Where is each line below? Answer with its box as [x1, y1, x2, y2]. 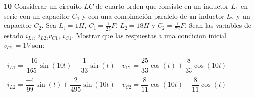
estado [4, 30, 23, 40]
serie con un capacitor [4, 10, 70, 21]
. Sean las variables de [184, 20, 252, 30]
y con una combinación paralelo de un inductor [82, 10, 224, 21]
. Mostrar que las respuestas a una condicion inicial [72, 30, 227, 40]
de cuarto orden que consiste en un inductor [96, 1, 229, 11]
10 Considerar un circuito [4, 1, 82, 11]
